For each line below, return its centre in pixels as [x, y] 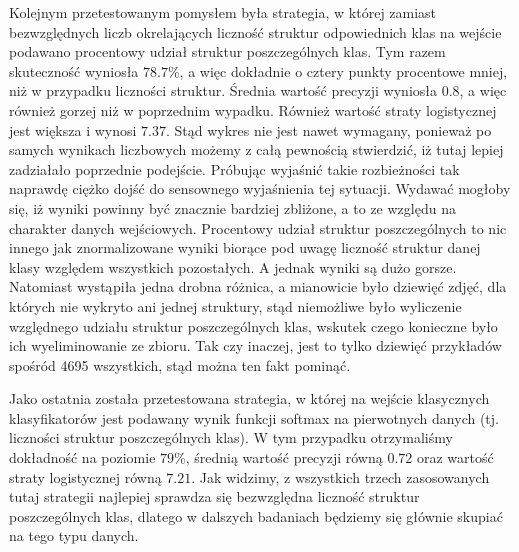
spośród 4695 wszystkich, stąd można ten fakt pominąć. [180, 364]
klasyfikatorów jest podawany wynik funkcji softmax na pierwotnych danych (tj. [254, 417]
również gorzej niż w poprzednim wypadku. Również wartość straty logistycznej [253, 109]
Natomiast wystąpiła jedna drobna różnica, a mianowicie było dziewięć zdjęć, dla [258, 286]
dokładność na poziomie [82, 457]
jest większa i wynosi [73, 129]
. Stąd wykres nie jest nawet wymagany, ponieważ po [328, 129]
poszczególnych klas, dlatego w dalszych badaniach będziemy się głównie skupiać [256, 515]
